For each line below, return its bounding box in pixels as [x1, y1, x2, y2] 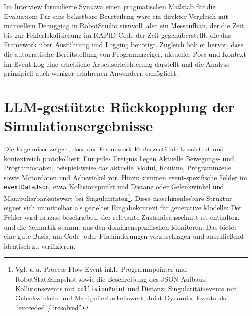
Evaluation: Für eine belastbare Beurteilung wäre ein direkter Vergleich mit [4, 11, 229, 21]
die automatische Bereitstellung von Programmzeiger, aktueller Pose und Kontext [4, 49, 246, 59]
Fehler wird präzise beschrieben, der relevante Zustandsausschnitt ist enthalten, [4, 212, 240, 222]
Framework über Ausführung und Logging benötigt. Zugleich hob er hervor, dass [4, 39, 244, 50]
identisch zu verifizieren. [4, 240, 76, 250]
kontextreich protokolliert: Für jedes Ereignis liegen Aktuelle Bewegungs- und [4, 153, 234, 163]
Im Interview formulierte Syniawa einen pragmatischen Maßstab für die [4, 1, 216, 11]
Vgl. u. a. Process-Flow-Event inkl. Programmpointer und [15, 264, 187, 274]
